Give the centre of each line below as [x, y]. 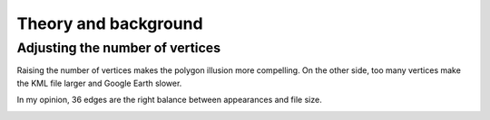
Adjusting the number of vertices [119, 48]
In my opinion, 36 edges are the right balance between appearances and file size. [169, 100]
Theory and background [110, 23]
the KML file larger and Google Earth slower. [99, 83]
